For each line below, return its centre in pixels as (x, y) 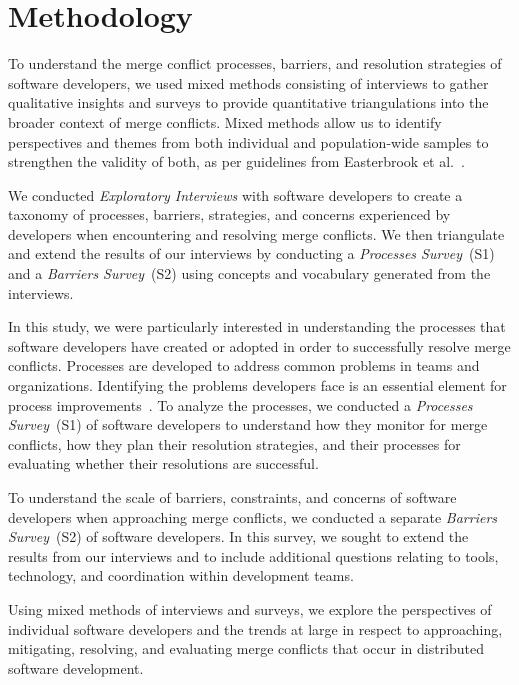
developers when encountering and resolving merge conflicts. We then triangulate (256, 233)
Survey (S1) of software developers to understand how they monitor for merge (248, 424)
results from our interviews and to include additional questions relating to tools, (253, 555)
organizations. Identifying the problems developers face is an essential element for (257, 385)
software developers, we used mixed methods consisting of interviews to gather (248, 82)
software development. (76, 667)
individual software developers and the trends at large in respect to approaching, (255, 628)
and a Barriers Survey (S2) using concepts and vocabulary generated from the (249, 273)
